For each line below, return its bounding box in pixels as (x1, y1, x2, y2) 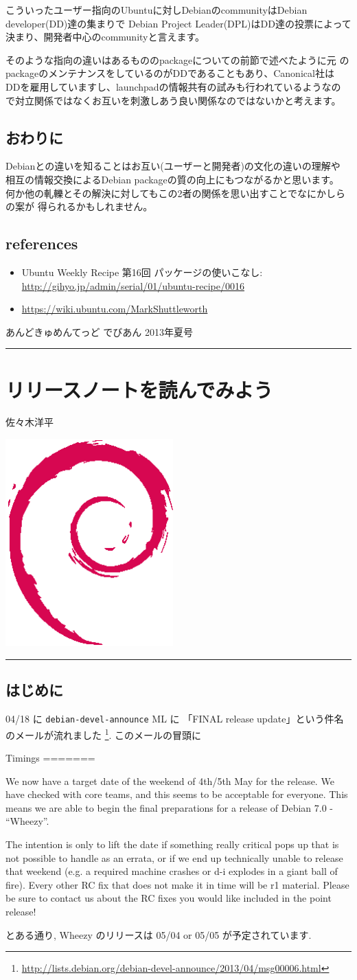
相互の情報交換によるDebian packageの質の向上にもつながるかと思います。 (5, 172, 339, 186)
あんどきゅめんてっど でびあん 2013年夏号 (5, 324, 193, 339)
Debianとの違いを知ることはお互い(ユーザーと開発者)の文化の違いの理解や (5, 159, 341, 173)
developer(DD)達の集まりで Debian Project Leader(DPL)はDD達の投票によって (5, 16, 352, 30)
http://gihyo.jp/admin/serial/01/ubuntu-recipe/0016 (21, 278, 244, 293)
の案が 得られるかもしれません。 (5, 199, 153, 214)
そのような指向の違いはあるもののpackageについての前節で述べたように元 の (5, 52, 349, 67)
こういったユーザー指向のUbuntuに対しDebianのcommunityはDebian (5, 3, 308, 16)
